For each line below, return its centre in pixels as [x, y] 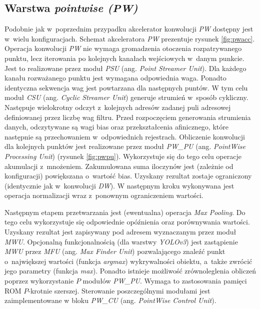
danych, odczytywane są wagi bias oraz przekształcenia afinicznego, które [116, 127]
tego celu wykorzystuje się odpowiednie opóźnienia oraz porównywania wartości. [127, 222]
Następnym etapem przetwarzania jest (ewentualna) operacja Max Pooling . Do [125, 212]
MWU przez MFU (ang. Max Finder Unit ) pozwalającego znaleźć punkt [115, 251]
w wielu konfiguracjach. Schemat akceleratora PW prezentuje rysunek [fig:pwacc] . [130, 38]
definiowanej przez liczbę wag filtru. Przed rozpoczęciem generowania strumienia [128, 117]
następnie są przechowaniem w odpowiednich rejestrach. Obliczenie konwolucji [125, 136]
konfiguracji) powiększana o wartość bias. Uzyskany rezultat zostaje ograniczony [128, 176]
